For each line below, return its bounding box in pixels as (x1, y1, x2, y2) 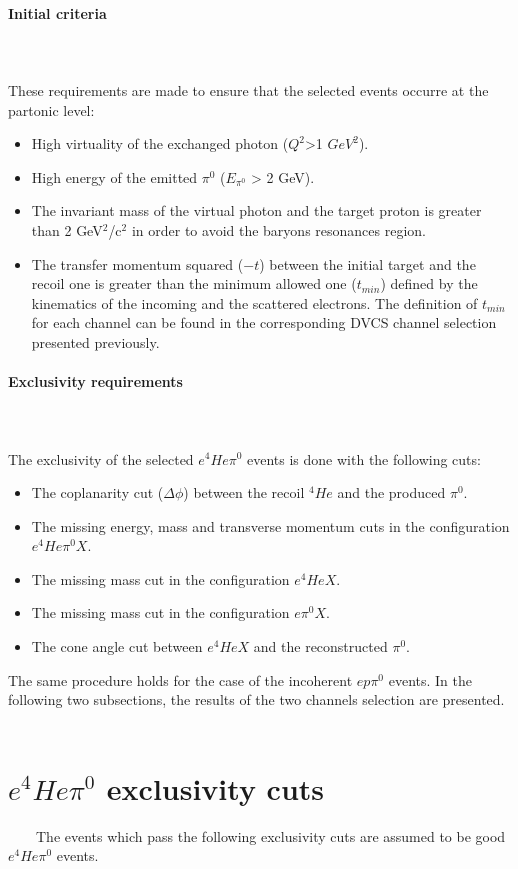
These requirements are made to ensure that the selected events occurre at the (8, 79, 489, 100)
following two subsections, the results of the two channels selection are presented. (8, 689, 505, 710)
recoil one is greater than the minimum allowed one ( (31, 273, 357, 294)
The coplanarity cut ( (31, 482, 164, 503)
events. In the (388, 669, 472, 690)
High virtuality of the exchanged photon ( (31, 133, 289, 154)
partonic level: (8, 99, 95, 120)
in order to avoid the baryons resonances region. (131, 219, 426, 240)
